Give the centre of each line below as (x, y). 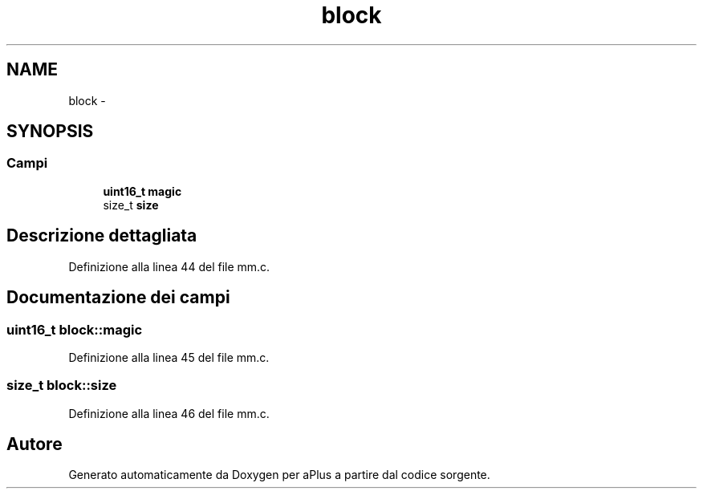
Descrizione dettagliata (102, 236)
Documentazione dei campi (118, 298)
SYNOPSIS (50, 132)
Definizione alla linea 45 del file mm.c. (169, 357)
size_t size (131, 205)
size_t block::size (62, 385)
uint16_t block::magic (75, 329)
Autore (35, 444)
